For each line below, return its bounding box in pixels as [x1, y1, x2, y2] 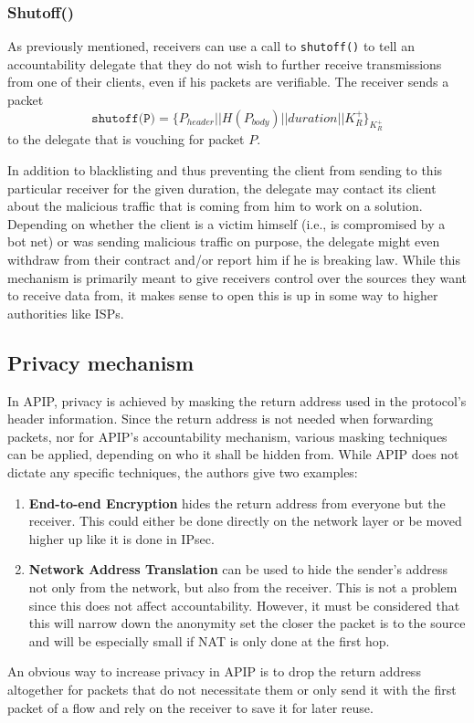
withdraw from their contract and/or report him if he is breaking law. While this [7, 250, 460, 269]
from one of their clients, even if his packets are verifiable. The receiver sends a [7, 72, 449, 91]
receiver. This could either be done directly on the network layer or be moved [28, 511, 462, 530]
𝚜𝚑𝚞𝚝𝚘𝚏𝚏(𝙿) [91, 111, 156, 125]
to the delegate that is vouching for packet [7, 130, 245, 149]
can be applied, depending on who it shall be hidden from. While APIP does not [7, 445, 459, 464]
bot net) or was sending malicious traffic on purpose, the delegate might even [7, 232, 440, 251]
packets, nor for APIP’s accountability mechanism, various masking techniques [7, 426, 448, 445]
